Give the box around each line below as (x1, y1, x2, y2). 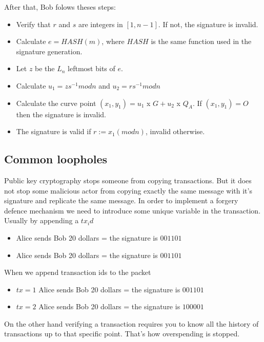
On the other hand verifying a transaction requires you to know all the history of (4, 318, 259, 329)
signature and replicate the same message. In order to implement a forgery (4, 195, 238, 206)
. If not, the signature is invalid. (158, 18, 258, 29)
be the (35, 63, 55, 74)
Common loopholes (4, 151, 108, 167)
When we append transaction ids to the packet (4, 267, 151, 277)
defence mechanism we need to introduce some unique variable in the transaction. (4, 205, 261, 216)
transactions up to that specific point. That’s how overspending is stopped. (4, 328, 240, 339)
